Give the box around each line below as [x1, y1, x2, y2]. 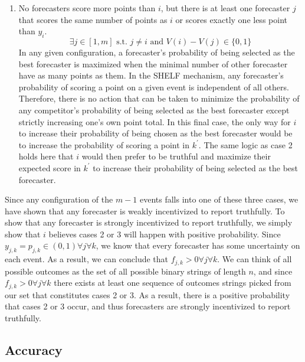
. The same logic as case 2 [198, 138, 293, 151]
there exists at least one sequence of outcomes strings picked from [54, 276, 291, 289]
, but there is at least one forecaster [160, 2, 290, 14]
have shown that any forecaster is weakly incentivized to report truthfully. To [5, 204, 285, 217]
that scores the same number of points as [18, 13, 168, 25]
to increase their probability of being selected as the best [93, 161, 299, 174]
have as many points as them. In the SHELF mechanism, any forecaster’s [18, 69, 284, 81]
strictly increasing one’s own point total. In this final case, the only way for [18, 115, 291, 128]
